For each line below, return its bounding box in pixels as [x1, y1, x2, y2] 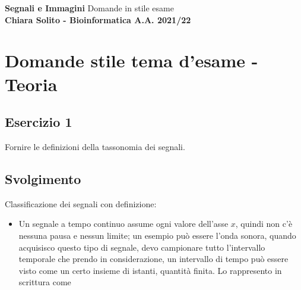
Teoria [5, 71, 58, 96]
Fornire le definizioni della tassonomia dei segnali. [5, 140, 185, 152]
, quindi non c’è [235, 217, 293, 230]
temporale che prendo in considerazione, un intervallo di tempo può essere [18, 252, 289, 265]
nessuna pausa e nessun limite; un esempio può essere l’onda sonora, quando [18, 229, 296, 241]
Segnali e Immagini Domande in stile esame [5, 2, 174, 14]
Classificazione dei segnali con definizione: [5, 197, 157, 210]
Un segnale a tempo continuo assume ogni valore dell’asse [18, 217, 229, 230]
